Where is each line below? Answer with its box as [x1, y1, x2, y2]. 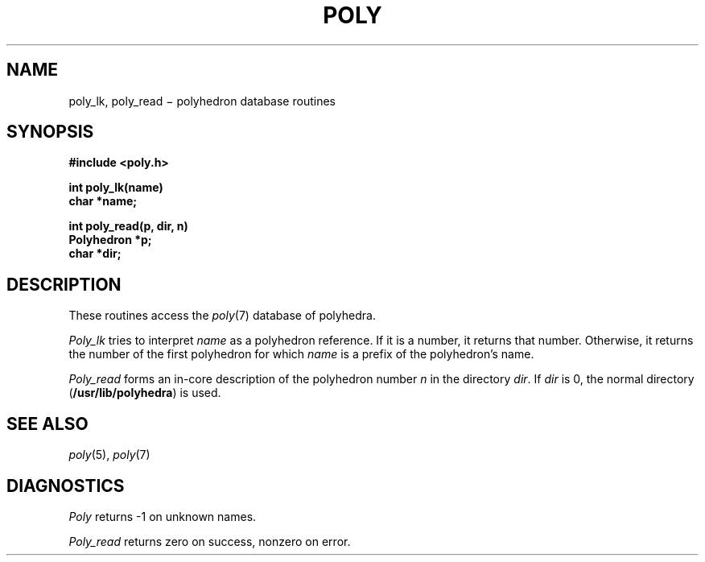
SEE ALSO [6, 413, 89, 434]
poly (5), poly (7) [68, 448, 150, 462]
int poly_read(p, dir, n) [68, 219, 188, 233]
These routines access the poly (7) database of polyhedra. [68, 308, 376, 323]
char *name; [68, 194, 138, 209]
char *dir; [68, 246, 122, 261]
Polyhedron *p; [68, 233, 152, 247]
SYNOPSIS [6, 122, 94, 143]
